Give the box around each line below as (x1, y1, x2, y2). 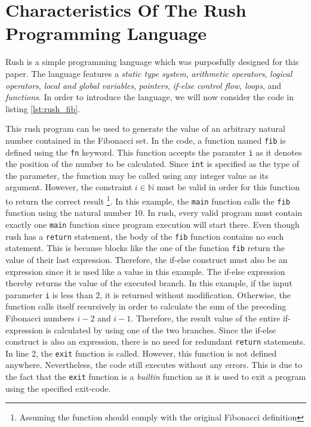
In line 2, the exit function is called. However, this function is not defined (5, 346, 277, 359)
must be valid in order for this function (156, 181, 300, 193)
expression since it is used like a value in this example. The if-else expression (5, 265, 285, 277)
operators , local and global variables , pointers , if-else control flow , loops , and (5, 79, 282, 91)
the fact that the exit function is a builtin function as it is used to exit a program (5, 370, 306, 383)
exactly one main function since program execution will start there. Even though (5, 218, 300, 230)
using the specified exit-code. (5, 382, 111, 394)
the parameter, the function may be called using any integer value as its (5, 169, 269, 181)
